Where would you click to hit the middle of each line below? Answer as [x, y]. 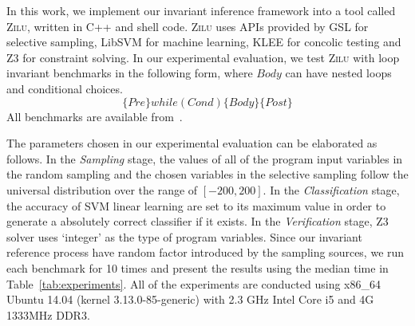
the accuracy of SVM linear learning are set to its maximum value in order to [196, 205]
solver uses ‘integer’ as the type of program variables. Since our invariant [184, 236]
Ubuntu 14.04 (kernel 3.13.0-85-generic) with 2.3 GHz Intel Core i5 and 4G [190, 299]
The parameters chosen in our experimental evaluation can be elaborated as [192, 143]
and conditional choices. [65, 88]
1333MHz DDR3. [48, 314]
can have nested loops [338, 73]
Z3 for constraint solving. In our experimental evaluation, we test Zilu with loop [203, 57]
